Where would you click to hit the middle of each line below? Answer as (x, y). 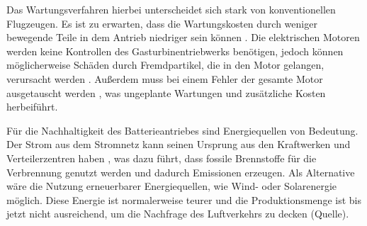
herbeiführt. (32, 107)
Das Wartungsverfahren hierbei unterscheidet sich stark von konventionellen (171, 9)
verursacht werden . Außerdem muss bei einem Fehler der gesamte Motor (165, 78)
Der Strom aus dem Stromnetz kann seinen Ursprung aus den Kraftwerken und (179, 144)
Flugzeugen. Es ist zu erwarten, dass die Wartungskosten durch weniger (162, 23)
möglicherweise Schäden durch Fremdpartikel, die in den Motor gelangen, (165, 65)
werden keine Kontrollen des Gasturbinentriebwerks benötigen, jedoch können (175, 51)
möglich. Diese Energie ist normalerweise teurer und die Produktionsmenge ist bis (184, 199)
